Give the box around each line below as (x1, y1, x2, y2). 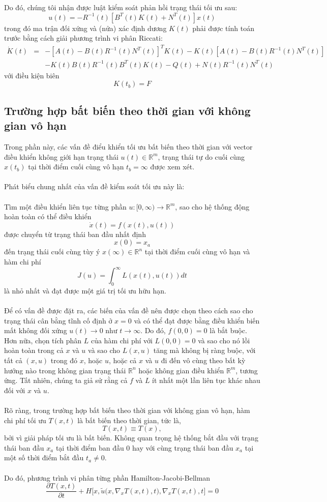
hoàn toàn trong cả (4, 345, 64, 356)
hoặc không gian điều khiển (138, 365, 224, 375)
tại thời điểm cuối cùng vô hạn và (144, 246, 250, 257)
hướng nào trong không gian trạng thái (4, 365, 126, 375)
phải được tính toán (192, 22, 254, 33)
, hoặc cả (108, 355, 137, 366)
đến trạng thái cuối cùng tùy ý (4, 246, 100, 257)
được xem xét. (150, 161, 195, 172)
